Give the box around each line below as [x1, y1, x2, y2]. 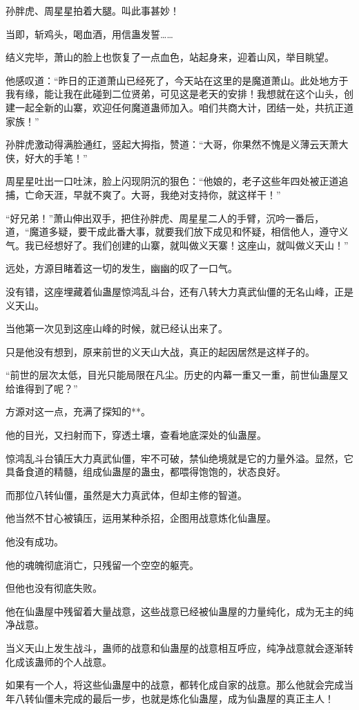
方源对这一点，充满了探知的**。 [6, 404, 151, 419]
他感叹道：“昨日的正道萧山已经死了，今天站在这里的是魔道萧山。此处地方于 [6, 73, 349, 87]
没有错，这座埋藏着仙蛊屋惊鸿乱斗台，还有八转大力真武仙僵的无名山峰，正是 [6, 284, 353, 298]
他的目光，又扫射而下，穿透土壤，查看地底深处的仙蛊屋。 [6, 428, 266, 442]
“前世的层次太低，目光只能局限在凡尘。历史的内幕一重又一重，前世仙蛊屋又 [6, 367, 349, 382]
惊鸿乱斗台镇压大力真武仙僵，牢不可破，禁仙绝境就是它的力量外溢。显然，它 [6, 450, 353, 465]
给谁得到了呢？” [6, 381, 78, 395]
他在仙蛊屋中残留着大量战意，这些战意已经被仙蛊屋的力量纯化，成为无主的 [6, 603, 344, 618]
